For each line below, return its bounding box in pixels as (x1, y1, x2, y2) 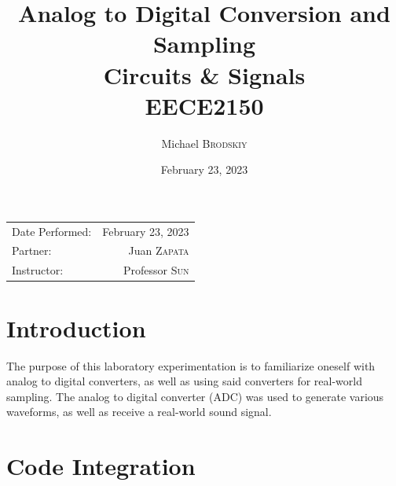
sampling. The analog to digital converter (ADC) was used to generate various (6, 388, 384, 404)
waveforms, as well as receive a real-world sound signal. (6, 403, 272, 420)
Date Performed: (12, 223, 92, 239)
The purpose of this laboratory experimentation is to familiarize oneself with (6, 357, 376, 374)
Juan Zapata (128, 242, 189, 259)
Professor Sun (123, 262, 189, 278)
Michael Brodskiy (161, 134, 247, 151)
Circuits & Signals (103, 58, 306, 90)
